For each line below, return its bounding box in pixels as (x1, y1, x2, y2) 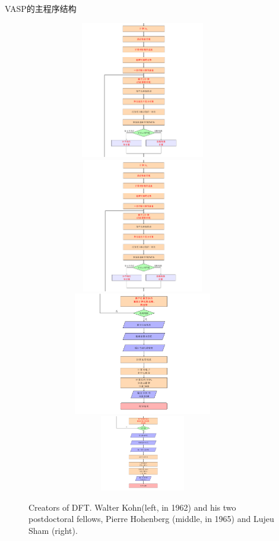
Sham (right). (28, 524, 78, 536)
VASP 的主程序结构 (5, 2, 77, 14)
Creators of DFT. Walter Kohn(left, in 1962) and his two (28, 501, 236, 513)
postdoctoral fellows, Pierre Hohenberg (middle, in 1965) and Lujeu (28, 512, 274, 525)
